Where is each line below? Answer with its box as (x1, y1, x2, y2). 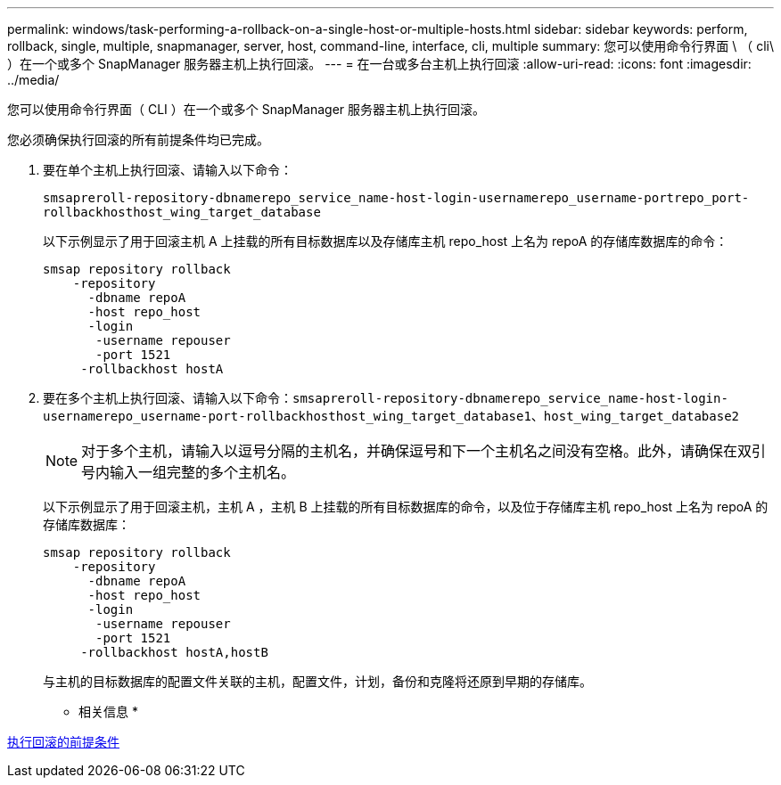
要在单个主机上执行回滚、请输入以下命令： (43, 162, 292, 177)
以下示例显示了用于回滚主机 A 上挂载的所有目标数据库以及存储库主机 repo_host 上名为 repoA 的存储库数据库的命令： (43, 233, 728, 249)
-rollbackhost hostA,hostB (80, 645, 268, 659)
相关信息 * (78, 704, 138, 719)
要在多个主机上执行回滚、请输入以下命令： (43, 390, 292, 405)
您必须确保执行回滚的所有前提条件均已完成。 (7, 132, 269, 147)
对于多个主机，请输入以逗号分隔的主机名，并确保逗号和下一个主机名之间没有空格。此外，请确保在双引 (81, 442, 767, 460)
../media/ (7, 72, 60, 87)
